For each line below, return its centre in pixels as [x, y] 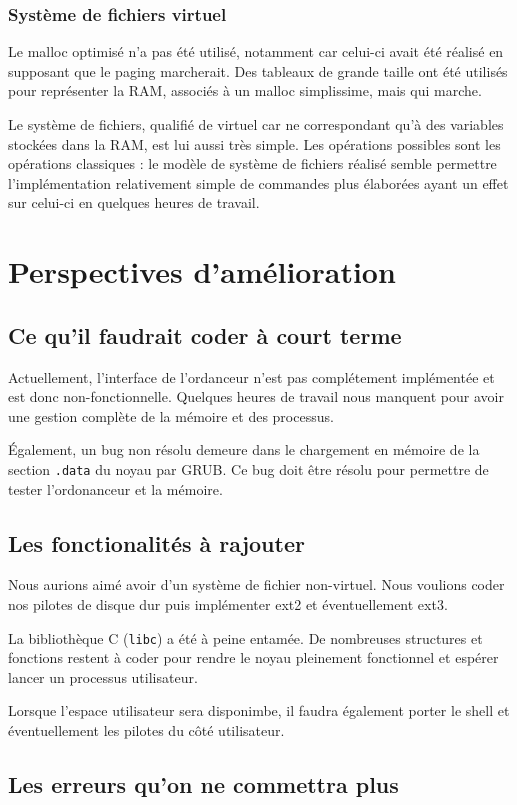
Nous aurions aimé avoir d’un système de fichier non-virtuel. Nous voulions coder [256, 584]
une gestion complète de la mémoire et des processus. [171, 415]
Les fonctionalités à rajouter [156, 542]
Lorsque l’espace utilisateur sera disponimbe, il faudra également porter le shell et [259, 710]
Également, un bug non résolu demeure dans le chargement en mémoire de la [244, 449]
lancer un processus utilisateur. [103, 676]
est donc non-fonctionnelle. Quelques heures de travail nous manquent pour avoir [256, 396]
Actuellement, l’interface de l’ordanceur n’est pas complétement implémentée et [251, 376]
